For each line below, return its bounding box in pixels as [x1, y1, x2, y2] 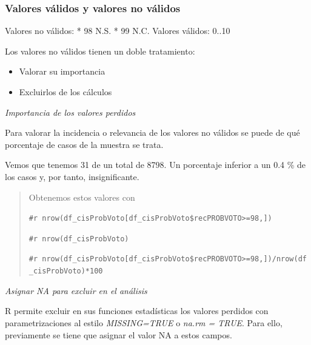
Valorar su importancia [19, 65, 105, 78]
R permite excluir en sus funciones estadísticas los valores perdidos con [5, 304, 269, 317]
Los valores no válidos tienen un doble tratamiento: [5, 44, 195, 57]
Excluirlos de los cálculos [19, 85, 112, 98]
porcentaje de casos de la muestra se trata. [5, 138, 164, 150]
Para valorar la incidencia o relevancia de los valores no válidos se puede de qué [5, 126, 300, 139]
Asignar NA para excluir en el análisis [5, 284, 147, 296]
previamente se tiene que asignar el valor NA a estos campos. [5, 328, 232, 341]
